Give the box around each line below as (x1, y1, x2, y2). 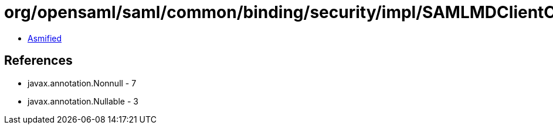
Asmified (28, 33, 62, 43)
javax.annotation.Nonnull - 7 (28, 78, 137, 88)
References (4, 53, 73, 68)
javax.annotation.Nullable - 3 (28, 96, 138, 106)
